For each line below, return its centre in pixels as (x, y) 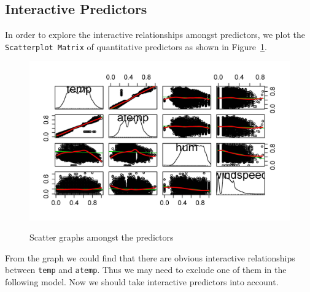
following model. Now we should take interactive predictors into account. (142, 282)
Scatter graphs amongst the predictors (102, 237)
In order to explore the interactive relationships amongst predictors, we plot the (155, 35)
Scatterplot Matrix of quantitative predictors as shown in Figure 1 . (136, 46)
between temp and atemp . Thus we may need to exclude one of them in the (146, 270)
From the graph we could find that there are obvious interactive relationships (150, 257)
